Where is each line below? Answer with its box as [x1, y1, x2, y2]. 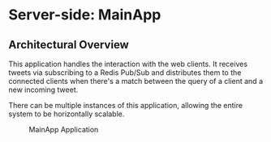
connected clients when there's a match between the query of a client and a [8, 77, 264, 86]
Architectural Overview [8, 38, 130, 52]
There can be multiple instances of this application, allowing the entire [8, 101, 243, 110]
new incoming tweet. [8, 85, 79, 94]
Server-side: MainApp [8, 6, 161, 24]
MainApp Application [28, 125, 99, 134]
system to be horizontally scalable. [8, 109, 125, 119]
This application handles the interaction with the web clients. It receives [8, 59, 248, 69]
